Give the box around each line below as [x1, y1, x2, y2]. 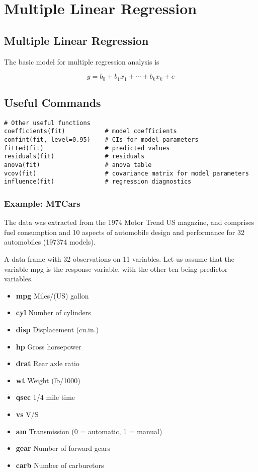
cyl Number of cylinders [16, 307, 91, 318]
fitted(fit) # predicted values [4, 144, 170, 152]
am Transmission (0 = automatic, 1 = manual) [16, 426, 162, 436]
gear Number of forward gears [16, 443, 111, 453]
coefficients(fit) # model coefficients [4, 128, 177, 135]
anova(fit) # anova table [4, 161, 152, 169]
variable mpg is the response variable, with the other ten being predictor [4, 263, 228, 274]
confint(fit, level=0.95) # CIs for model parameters [4, 136, 199, 144]
